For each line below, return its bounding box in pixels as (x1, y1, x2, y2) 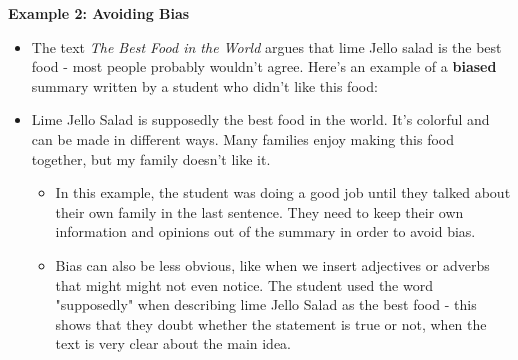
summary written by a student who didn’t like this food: (31, 75, 378, 96)
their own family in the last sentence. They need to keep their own (55, 201, 464, 222)
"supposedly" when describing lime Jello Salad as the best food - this (55, 294, 477, 315)
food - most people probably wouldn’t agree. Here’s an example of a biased (31, 56, 497, 77)
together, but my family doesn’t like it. (31, 148, 271, 169)
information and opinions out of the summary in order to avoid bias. (55, 221, 476, 242)
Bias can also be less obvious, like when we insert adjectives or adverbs (55, 254, 490, 275)
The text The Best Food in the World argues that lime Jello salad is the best (31, 36, 502, 57)
